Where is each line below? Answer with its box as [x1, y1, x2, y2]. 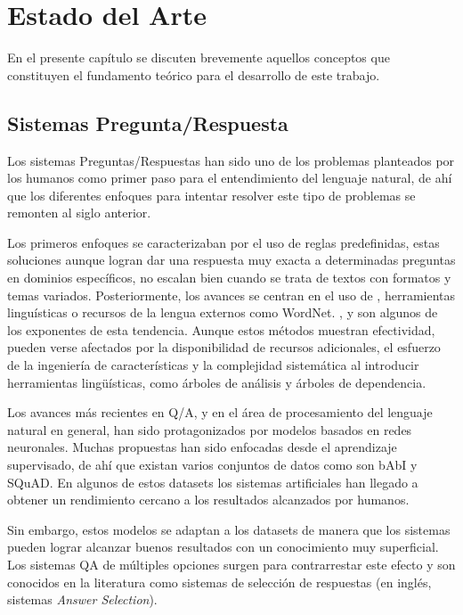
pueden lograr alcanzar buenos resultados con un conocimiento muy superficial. [7, 537, 439, 556]
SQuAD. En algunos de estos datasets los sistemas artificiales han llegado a [7, 472, 418, 491]
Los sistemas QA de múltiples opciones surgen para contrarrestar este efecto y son [7, 554, 456, 573]
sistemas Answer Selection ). [7, 590, 158, 609]
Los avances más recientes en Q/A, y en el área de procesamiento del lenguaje [7, 403, 433, 422]
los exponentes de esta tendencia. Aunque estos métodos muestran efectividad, [7, 320, 435, 339]
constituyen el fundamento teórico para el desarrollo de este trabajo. [7, 65, 380, 84]
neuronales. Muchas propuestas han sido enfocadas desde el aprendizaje [7, 438, 397, 456]
